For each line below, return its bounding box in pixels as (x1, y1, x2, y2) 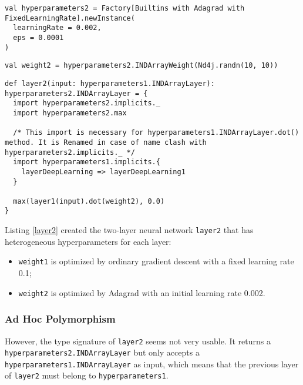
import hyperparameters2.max (13, 108, 127, 117)
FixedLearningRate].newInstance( (5, 14, 135, 22)
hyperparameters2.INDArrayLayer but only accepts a (5, 346, 200, 359)
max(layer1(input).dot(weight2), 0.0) (13, 197, 165, 205)
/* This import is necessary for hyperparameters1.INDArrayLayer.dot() (13, 128, 299, 137)
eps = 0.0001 (13, 33, 64, 42)
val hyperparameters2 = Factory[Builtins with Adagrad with (5, 4, 245, 12)
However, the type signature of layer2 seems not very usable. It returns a (5, 334, 271, 347)
